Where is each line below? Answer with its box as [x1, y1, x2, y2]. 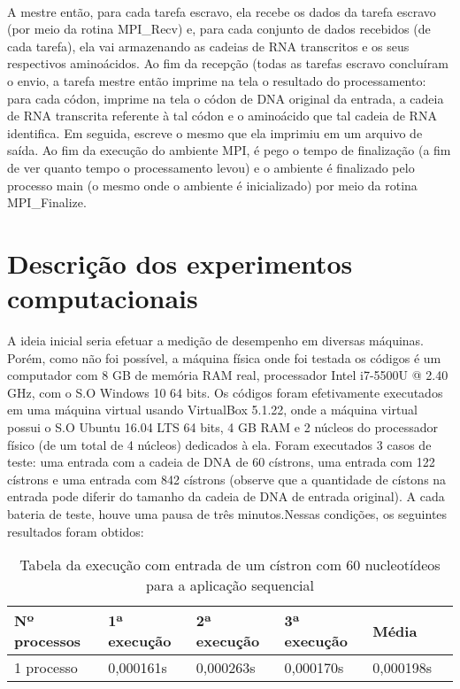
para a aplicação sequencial [146, 575, 314, 596]
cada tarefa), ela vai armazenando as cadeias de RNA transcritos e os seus [7, 36, 410, 55]
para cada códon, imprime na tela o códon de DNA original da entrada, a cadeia [7, 89, 444, 107]
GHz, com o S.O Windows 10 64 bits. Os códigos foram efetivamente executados [7, 383, 443, 401]
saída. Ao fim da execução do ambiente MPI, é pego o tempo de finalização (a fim [7, 141, 451, 159]
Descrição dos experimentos [7, 244, 353, 281]
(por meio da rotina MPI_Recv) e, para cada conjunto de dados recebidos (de [7, 19, 431, 38]
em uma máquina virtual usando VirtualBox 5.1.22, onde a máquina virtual [7, 400, 418, 419]
